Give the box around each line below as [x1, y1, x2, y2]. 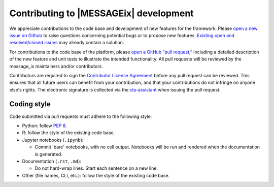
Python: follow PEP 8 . [22, 122, 67, 129]
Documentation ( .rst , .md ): [22, 158, 81, 164]
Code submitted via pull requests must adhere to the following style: [9, 113, 152, 119]
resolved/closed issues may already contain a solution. [9, 40, 124, 46]
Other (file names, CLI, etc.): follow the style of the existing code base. [22, 172, 170, 178]
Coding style [9, 100, 51, 109]
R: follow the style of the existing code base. [22, 130, 115, 136]
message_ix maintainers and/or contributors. [9, 63, 104, 69]
